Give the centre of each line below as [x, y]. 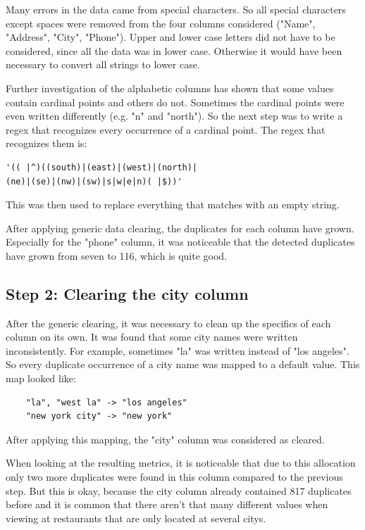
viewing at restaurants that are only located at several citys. [136, 518]
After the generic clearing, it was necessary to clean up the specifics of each [168, 323]
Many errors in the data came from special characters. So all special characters [176, 9]
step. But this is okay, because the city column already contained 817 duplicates [179, 490]
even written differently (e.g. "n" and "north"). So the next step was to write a [174, 116]
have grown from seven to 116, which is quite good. [117, 255]
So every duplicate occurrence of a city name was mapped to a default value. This [183, 364]
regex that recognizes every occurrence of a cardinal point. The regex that [166, 129]
